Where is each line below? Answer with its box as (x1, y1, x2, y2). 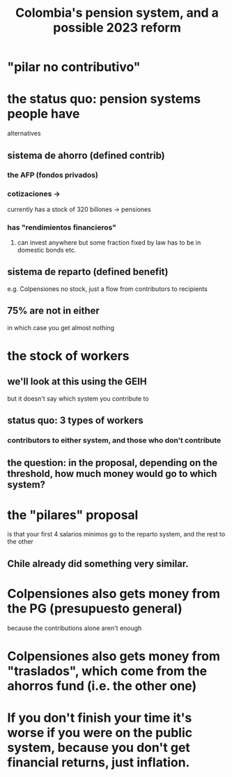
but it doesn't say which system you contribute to (7, 394, 149, 403)
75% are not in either (7, 305, 100, 317)
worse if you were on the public (7, 725, 193, 741)
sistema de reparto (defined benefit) (7, 266, 169, 278)
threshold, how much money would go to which (7, 468, 217, 480)
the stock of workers (7, 348, 130, 364)
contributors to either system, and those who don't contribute (7, 435, 222, 445)
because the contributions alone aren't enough (7, 624, 142, 632)
